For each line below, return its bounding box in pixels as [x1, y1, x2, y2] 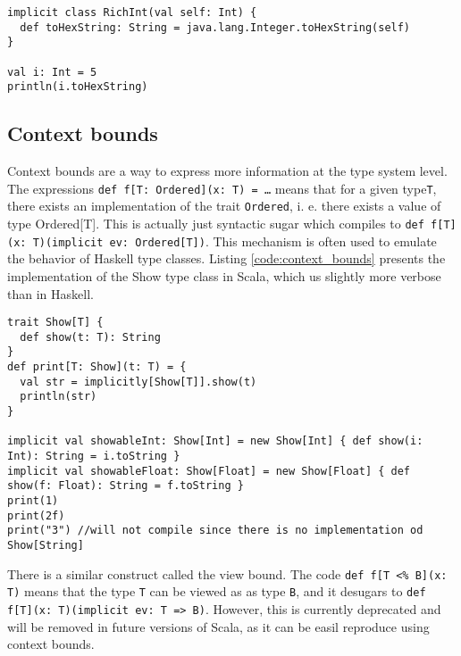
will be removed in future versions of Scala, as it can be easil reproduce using [7, 617, 430, 635]
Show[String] [7, 538, 84, 552]
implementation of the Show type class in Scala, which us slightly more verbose [7, 266, 441, 285]
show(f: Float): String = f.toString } [7, 479, 244, 493]
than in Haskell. [7, 284, 94, 303]
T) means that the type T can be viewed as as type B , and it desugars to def [7, 582, 426, 601]
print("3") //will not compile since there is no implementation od [7, 524, 423, 537]
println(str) [20, 390, 97, 403]
